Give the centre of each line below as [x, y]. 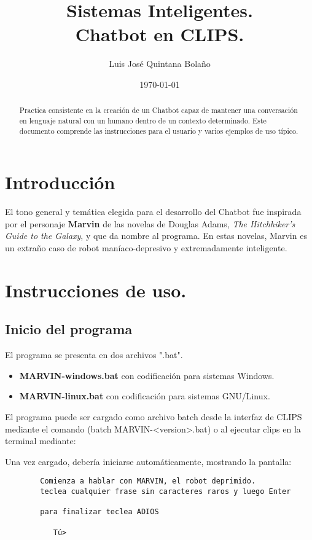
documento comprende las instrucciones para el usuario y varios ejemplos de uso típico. [159, 131]
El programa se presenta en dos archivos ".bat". [94, 355]
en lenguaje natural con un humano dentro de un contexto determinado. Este [143, 120]
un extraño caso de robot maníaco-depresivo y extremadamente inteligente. [146, 247]
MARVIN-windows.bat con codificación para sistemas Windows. [147, 375]
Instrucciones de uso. [96, 290]
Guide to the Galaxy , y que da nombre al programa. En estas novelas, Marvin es [156, 236]
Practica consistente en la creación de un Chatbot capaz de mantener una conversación [158, 110]
